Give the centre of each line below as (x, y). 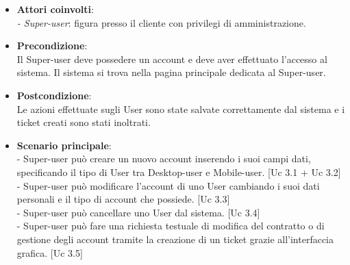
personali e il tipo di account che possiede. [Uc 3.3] (123, 199)
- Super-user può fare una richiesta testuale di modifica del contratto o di (171, 226)
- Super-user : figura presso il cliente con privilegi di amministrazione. (161, 22)
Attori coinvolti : (55, 9)
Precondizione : (52, 46)
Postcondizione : (54, 95)
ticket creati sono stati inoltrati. (84, 122)
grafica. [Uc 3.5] (50, 252)
